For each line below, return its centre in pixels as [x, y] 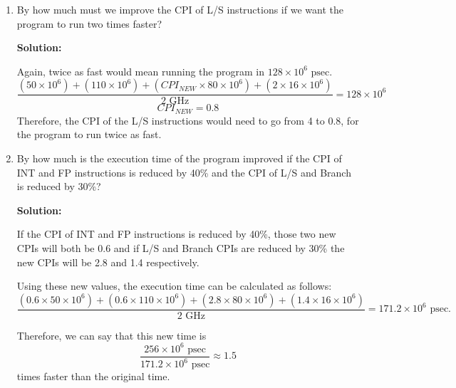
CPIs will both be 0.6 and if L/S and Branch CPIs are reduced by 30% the [181, 248]
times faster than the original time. [93, 376]
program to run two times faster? [89, 23]
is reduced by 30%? [59, 186]
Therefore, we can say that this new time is [112, 335]
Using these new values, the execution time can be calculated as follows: [174, 286]
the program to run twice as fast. [89, 134]
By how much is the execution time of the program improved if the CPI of [179, 158]
